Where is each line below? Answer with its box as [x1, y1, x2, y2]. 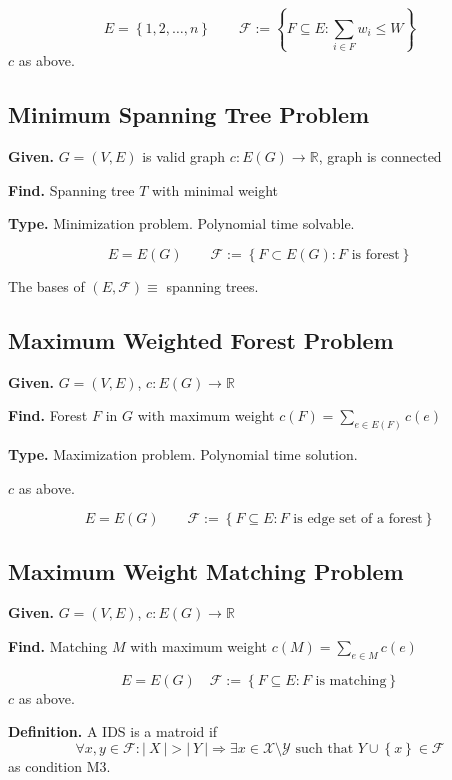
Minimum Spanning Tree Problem [8, 99, 370, 130]
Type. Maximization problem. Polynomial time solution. [8, 443, 358, 464]
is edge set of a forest [293, 512, 423, 527]
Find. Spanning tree [8, 179, 135, 200]
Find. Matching [8, 635, 108, 656]
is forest [351, 247, 400, 262]
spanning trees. [166, 275, 259, 296]
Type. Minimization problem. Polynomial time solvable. [8, 213, 355, 234]
